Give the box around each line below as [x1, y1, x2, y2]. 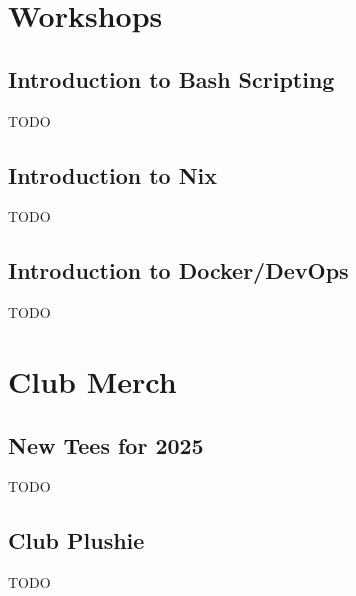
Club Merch [8, 360, 177, 401]
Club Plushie [8, 525, 145, 556]
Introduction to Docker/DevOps [8, 255, 349, 286]
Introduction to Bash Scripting [8, 63, 335, 94]
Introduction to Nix [8, 159, 218, 190]
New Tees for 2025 [8, 429, 204, 460]
